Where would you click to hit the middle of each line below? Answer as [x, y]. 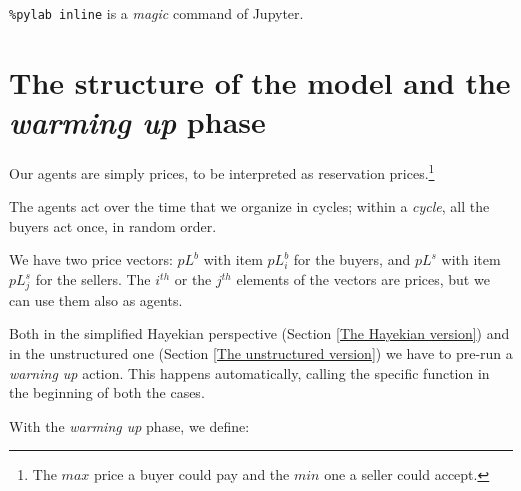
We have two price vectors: [91, 259]
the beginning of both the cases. [107, 392]
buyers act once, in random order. [113, 225]
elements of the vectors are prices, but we [363, 279]
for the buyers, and [352, 259]
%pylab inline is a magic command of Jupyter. [156, 13]
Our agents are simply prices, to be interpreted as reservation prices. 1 [222, 171]
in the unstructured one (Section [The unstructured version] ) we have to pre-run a [261, 352]
